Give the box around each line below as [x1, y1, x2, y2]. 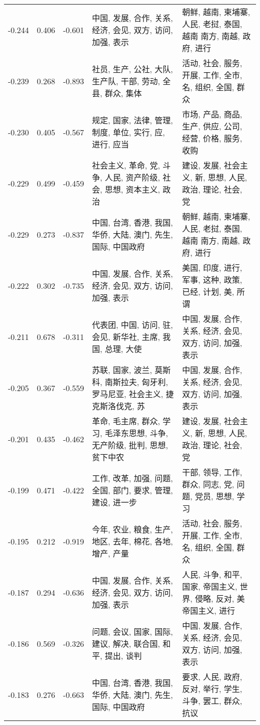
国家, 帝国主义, [182, 581, 237, 592]
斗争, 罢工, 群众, [182, 695, 242, 706]
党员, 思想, [195, 490, 234, 502]
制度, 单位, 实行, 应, [92, 126, 165, 138]
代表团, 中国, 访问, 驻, [92, 319, 173, 330]
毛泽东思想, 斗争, [104, 427, 168, 439]
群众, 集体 [104, 87, 142, 99]
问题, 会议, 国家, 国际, [92, 626, 173, 637]
